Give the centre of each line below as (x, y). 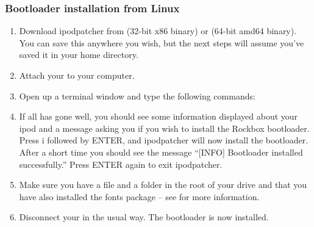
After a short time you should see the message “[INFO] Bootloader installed (161, 152)
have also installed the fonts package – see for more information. (139, 196)
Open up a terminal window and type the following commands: (137, 95)
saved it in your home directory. (79, 55)
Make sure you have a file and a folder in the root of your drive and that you (163, 185)
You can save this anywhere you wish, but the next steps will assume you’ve (162, 42)
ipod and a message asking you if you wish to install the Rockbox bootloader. (164, 128)
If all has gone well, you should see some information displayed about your (159, 116)
